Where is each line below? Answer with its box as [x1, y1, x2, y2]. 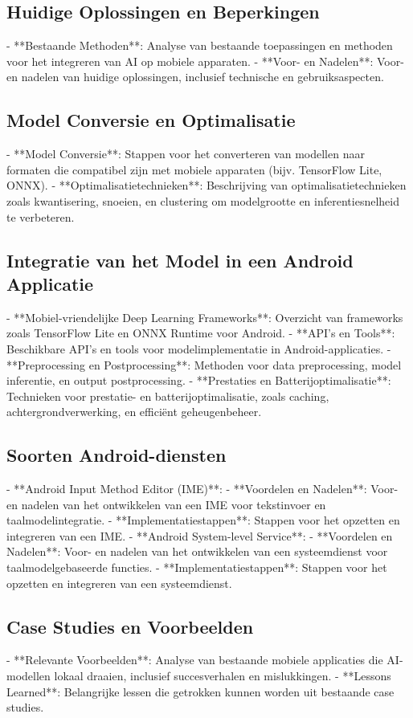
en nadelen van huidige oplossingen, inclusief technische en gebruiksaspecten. [6, 68, 384, 85]
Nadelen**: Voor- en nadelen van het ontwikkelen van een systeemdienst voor [6, 543, 388, 560]
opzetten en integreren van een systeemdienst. [6, 574, 232, 591]
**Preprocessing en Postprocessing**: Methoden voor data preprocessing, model [6, 356, 402, 373]
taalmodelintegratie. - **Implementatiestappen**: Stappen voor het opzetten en [6, 512, 400, 528]
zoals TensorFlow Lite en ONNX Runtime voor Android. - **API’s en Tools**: [6, 324, 395, 341]
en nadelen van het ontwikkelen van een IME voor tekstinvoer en [6, 496, 326, 512]
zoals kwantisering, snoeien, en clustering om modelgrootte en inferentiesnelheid [6, 192, 399, 209]
